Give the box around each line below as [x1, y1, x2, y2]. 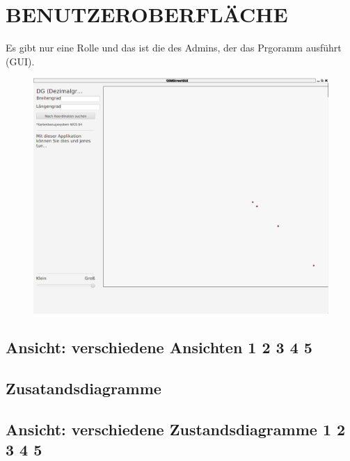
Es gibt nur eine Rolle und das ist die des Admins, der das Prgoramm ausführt [6, 40, 342, 55]
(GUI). [6, 54, 35, 68]
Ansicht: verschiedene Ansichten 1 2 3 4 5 [6, 337, 312, 358]
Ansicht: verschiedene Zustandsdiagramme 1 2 [6, 418, 346, 439]
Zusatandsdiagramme [6, 378, 161, 399]
